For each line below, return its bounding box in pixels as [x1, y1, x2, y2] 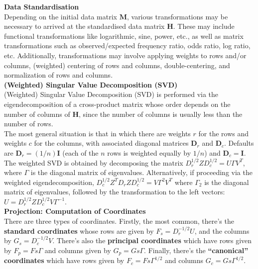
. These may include [173, 21, 235, 31]
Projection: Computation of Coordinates [4, 206, 146, 216]
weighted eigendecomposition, [4, 177, 94, 187]
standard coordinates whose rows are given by [4, 225, 154, 236]
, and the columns [194, 225, 250, 236]
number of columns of [4, 108, 70, 119]
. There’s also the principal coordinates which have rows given [52, 235, 252, 246]
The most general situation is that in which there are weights [4, 128, 191, 138]
